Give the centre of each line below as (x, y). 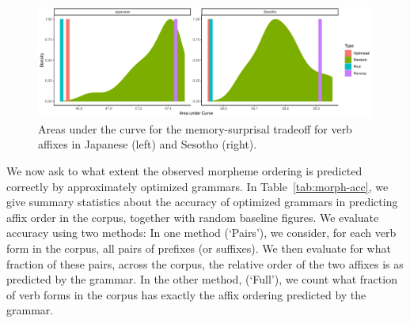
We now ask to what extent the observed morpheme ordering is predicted (184, 170)
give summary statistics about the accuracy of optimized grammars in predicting (202, 202)
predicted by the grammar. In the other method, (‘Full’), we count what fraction (202, 279)
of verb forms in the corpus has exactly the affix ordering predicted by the (186, 294)
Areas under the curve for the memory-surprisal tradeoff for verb (195, 128)
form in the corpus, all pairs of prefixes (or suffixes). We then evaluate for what (199, 248)
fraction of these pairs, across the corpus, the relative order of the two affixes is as (205, 263)
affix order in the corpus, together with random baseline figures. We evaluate (193, 217)
